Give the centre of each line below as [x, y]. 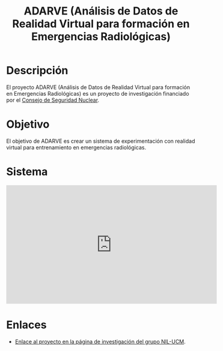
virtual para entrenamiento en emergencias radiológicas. [76, 147]
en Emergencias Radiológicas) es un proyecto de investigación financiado [98, 93]
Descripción [37, 71]
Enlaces [26, 325]
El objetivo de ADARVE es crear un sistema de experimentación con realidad [101, 141]
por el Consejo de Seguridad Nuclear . [53, 100]
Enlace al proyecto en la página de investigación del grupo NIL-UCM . [100, 341]
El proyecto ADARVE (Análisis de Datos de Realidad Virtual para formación [98, 87]
